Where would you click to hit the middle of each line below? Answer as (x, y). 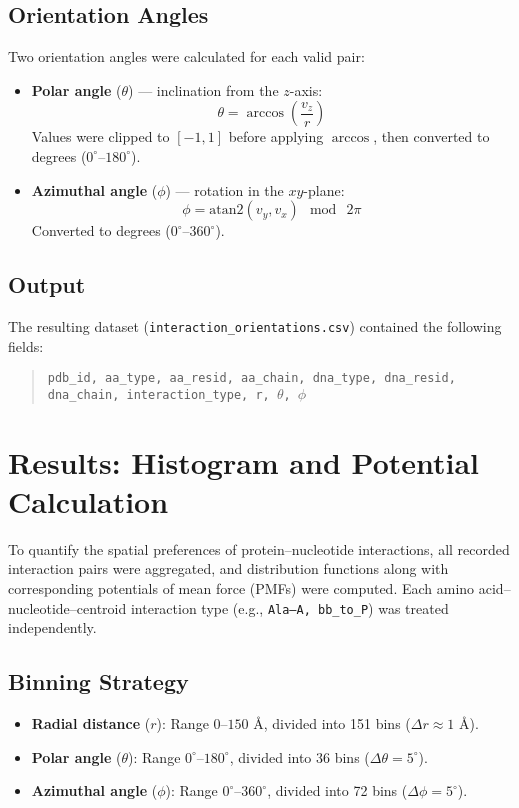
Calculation (88, 500)
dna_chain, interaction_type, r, (158, 394)
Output (47, 284)
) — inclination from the (203, 89)
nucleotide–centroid (67, 607)
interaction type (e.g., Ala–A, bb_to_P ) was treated (289, 607)
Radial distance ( (91, 723)
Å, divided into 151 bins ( (332, 723)
